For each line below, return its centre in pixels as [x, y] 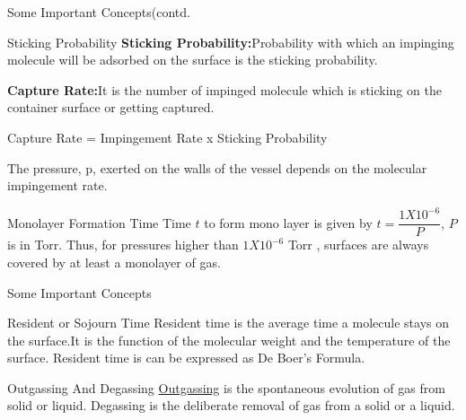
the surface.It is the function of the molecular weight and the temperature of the [229, 340]
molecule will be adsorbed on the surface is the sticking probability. [193, 60]
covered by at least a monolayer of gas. [114, 262]
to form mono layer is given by [288, 222]
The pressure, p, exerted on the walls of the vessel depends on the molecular [217, 167]
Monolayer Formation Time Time [99, 222]
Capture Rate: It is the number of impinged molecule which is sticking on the [224, 89]
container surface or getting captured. [111, 107]
